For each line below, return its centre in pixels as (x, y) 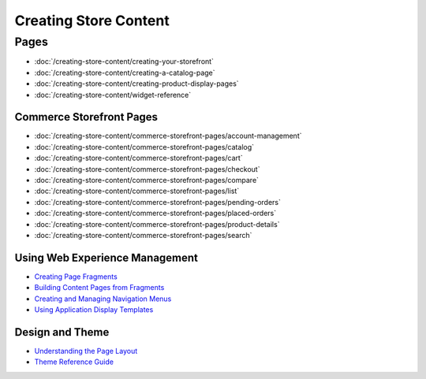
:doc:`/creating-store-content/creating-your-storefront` (124, 61)
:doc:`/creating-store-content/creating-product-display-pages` (137, 84)
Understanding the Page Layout (86, 351)
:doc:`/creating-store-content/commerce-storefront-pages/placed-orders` (155, 214)
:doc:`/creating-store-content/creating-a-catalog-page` (125, 72)
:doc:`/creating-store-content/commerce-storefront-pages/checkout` (147, 169)
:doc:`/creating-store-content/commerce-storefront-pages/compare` (147, 180)
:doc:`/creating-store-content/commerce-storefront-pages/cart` (139, 158)
